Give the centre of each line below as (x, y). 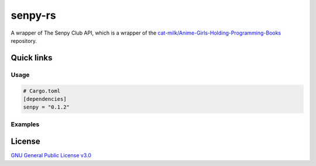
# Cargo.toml (42, 91)
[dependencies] (45, 99)
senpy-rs (33, 15)
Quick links (32, 58)
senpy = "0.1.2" (47, 107)
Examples (25, 124)
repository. (24, 40)
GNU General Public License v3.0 (51, 155)
